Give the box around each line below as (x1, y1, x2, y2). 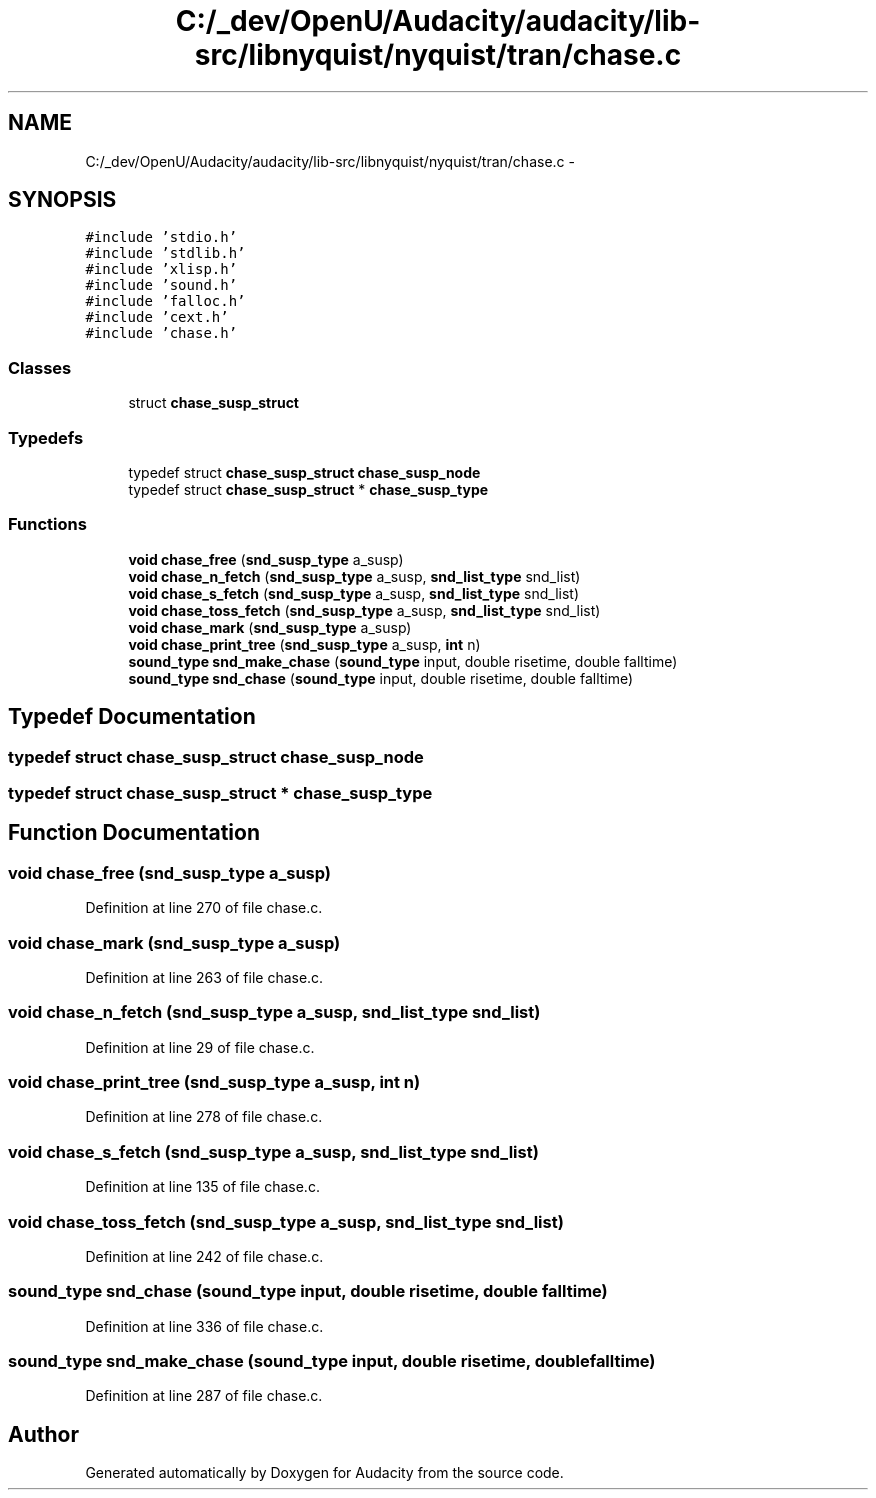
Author (8, 1421, 79, 1447)
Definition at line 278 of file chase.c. (85, 1108, 323, 1126)
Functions (8, 514, 87, 535)
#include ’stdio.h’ (85, 229, 238, 246)
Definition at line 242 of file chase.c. (85, 1247, 324, 1265)
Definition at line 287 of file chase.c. (85, 1387, 323, 1405)
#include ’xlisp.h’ (85, 261, 238, 278)
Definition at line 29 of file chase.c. (85, 1038, 315, 1056)
